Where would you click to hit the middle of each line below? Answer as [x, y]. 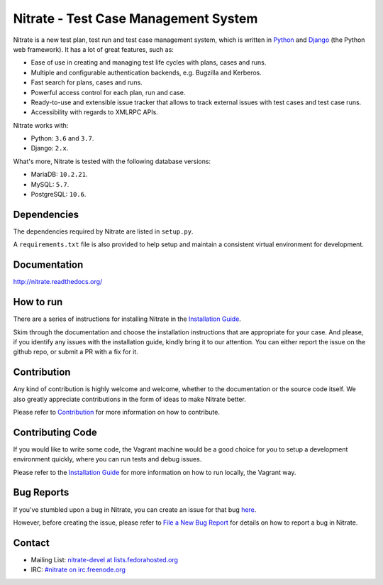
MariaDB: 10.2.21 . [59, 175]
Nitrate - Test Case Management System [135, 18]
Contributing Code [55, 432]
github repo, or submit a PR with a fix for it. [76, 352]
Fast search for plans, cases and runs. [87, 82]
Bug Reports [41, 492]
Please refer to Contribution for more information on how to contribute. [116, 412]
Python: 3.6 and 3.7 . [62, 138]
